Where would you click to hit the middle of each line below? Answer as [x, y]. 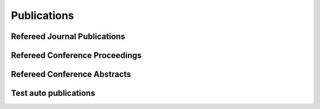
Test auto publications [53, 93]
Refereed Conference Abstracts [71, 74]
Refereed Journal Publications [68, 36]
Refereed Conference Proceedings [76, 55]
